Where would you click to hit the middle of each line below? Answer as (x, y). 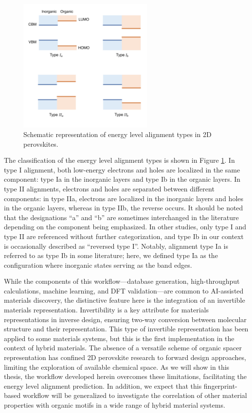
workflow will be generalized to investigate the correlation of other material (135, 395)
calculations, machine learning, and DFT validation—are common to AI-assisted (124, 290)
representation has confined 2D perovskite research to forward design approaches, (125, 357)
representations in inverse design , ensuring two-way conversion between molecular (125, 319)
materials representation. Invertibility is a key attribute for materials (106, 310)
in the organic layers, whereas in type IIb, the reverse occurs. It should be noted (124, 208)
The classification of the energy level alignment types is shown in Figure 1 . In (119, 160)
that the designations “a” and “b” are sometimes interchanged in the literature (121, 217)
